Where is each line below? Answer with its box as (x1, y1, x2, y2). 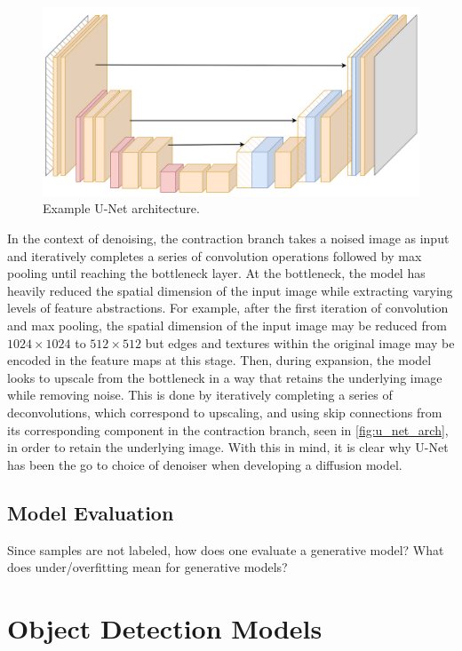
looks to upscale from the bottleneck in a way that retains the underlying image (7, 368, 442, 386)
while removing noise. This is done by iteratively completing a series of (7, 385, 393, 404)
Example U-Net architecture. (43, 199, 200, 218)
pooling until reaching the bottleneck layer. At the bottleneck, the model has (7, 264, 426, 282)
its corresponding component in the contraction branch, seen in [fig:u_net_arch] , (7, 420, 449, 439)
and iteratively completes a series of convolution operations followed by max (7, 246, 422, 265)
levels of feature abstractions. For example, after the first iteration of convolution (7, 298, 449, 317)
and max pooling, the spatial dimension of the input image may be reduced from (7, 315, 447, 334)
